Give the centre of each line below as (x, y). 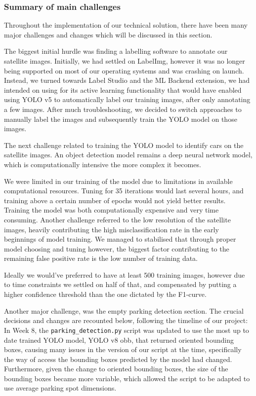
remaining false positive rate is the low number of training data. (101, 258)
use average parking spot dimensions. (60, 388)
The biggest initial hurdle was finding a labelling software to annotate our (116, 51)
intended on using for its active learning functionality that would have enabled (123, 90)
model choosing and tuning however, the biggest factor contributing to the (117, 248)
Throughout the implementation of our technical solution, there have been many (126, 25)
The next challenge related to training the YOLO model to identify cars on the (124, 145)
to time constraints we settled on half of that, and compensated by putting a (120, 284)
